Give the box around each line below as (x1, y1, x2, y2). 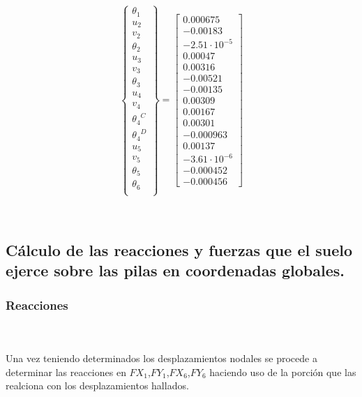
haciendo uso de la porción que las (209, 364, 356, 379)
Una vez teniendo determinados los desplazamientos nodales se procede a (6, 350, 317, 365)
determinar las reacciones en (6, 364, 126, 379)
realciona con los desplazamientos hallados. (6, 378, 189, 393)
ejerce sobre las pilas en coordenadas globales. (6, 260, 345, 281)
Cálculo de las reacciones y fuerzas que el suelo (6, 239, 352, 260)
